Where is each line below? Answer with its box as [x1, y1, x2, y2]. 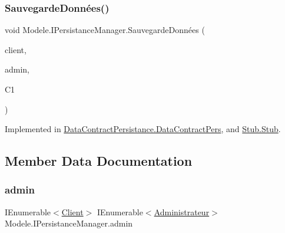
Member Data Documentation [5, 152, 193, 170]
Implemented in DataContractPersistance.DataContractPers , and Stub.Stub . [5, 123, 281, 135]
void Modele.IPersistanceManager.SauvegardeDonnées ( [5, 24, 205, 36]
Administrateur [154, 205, 210, 218]
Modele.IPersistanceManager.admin [5, 217, 133, 229]
